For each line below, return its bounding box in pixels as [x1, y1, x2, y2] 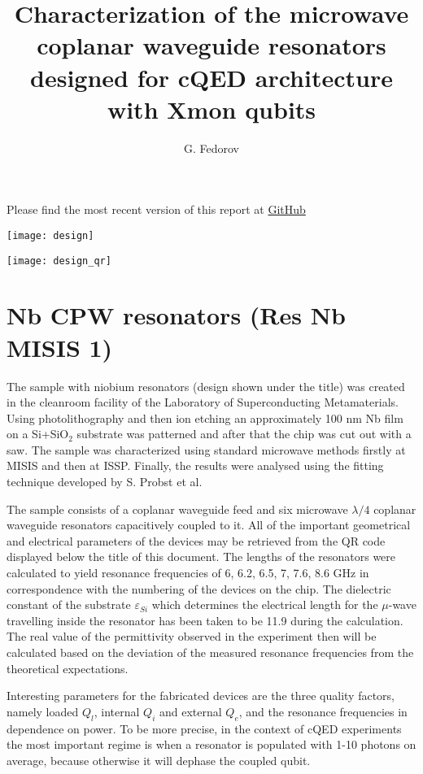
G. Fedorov [183, 139, 239, 156]
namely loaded [7, 702, 79, 720]
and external [159, 702, 222, 720]
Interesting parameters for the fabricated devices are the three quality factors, [7, 687, 395, 704]
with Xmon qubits [107, 92, 316, 125]
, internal [94, 702, 140, 720]
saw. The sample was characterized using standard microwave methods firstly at [7, 441, 406, 458]
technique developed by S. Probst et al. [7, 473, 203, 490]
